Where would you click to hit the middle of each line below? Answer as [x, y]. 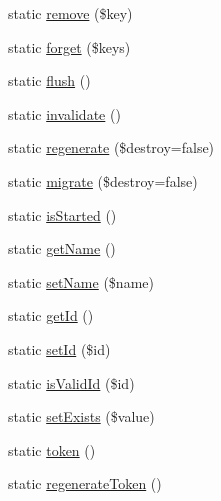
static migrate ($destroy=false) [103, 180]
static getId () [51, 315]
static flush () [49, 80]
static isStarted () [62, 214]
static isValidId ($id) [71, 382]
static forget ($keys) [69, 46]
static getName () [62, 248]
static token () [52, 449]
